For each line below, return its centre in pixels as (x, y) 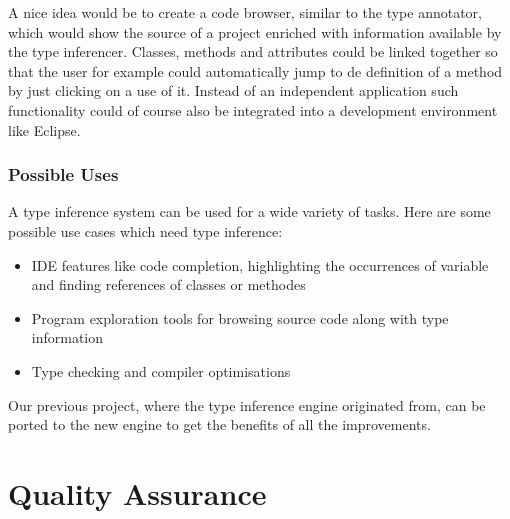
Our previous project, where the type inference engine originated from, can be (247, 404)
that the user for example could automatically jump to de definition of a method (255, 70)
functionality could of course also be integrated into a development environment (253, 109)
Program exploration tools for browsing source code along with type (240, 317)
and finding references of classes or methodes (168, 284)
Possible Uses (63, 174)
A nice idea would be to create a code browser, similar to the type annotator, (245, 12)
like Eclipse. (44, 129)
